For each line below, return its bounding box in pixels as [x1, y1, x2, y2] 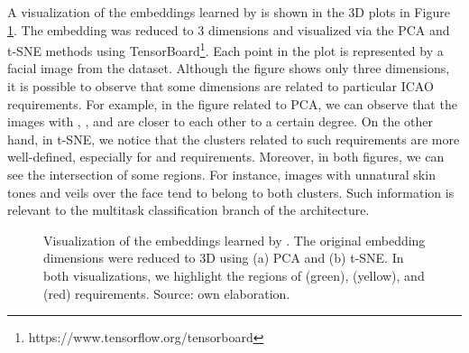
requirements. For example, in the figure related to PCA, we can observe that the [7, 94, 457, 113]
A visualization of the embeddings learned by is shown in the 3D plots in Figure [7, 3, 450, 21]
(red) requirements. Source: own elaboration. [43, 283, 290, 302]
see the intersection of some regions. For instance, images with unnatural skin [7, 165, 436, 183]
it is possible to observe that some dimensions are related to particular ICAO [7, 77, 434, 96]
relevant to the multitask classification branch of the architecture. [7, 200, 370, 219]
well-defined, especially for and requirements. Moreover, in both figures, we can [7, 147, 445, 166]
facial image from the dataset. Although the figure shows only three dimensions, [7, 59, 450, 78]
